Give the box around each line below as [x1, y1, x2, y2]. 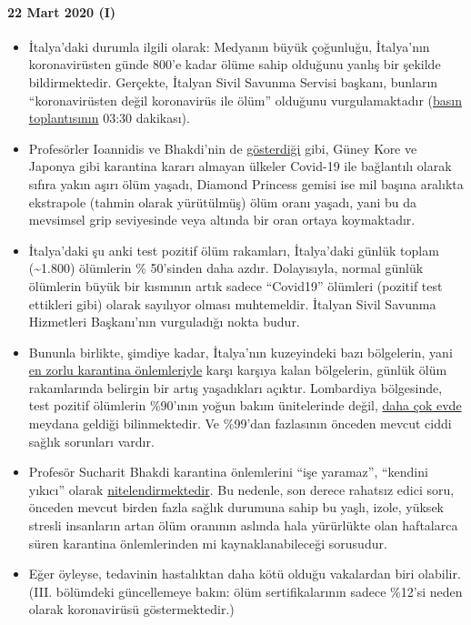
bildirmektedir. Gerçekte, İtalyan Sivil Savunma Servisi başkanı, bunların [28, 72, 438, 91]
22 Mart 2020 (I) [7, 2, 116, 21]
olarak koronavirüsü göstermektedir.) [28, 600, 235, 619]
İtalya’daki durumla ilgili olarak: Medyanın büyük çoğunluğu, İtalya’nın [28, 36, 430, 55]
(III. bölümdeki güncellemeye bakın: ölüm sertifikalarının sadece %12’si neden [28, 581, 463, 600]
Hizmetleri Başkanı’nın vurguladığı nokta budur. [28, 312, 300, 331]
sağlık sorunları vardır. [28, 431, 155, 450]
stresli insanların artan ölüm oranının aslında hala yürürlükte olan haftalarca [28, 516, 458, 535]
